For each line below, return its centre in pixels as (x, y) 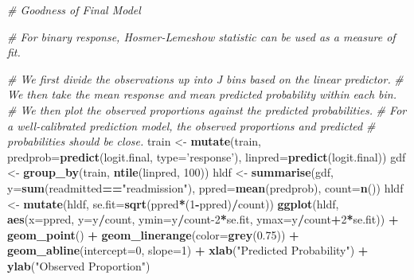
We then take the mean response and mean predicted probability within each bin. (202, 94)
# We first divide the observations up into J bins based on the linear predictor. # (205, 78)
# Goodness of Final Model (74, 10)
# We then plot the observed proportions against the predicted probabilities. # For (207, 109)
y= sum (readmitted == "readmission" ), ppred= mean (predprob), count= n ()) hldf (205, 187)
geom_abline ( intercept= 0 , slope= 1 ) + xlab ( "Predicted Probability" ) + (188, 250)
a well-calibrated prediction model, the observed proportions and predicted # (191, 125)
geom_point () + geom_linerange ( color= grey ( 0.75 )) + (153, 234)
